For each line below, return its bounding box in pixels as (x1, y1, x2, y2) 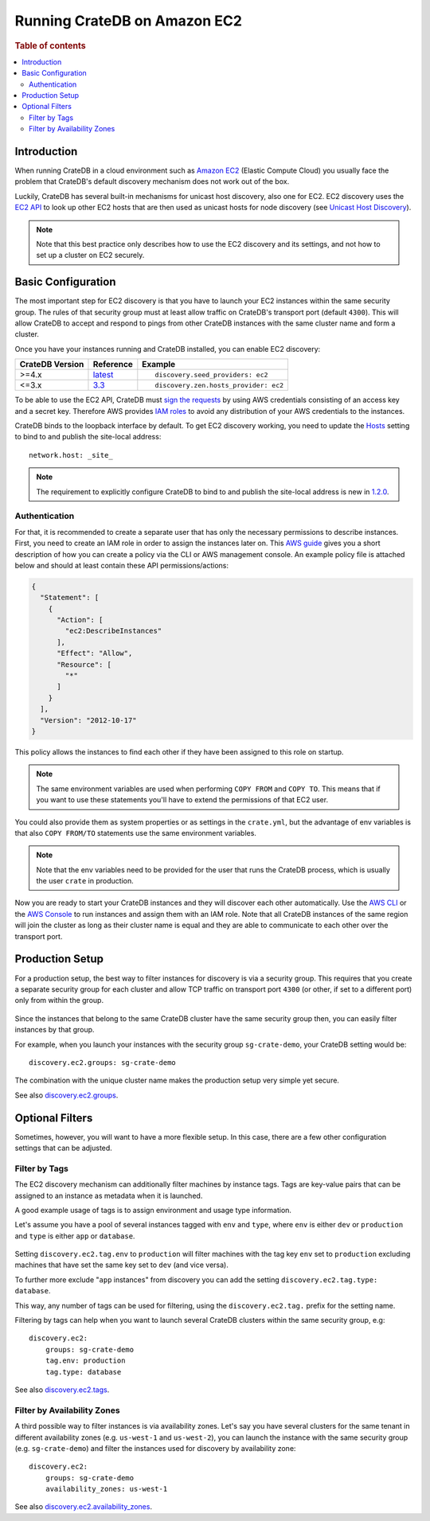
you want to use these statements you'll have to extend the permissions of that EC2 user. (36, 795, 329, 805)
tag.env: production (45, 1356, 126, 1365)
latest (92, 369, 114, 380)
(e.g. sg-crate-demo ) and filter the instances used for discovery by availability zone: (14, 1443, 296, 1453)
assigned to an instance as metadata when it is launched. (14, 1191, 203, 1200)
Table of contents (14, 40, 87, 51)
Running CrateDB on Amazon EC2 (14, 12, 243, 29)
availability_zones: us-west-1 (45, 1484, 168, 1494)
